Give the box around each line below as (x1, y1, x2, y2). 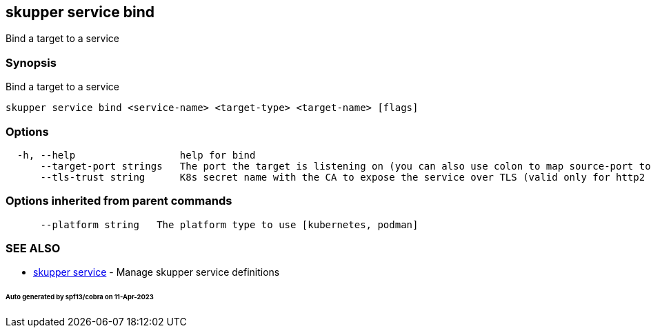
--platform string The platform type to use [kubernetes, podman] (40, 219, 419, 230)
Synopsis (6, 55, 57, 70)
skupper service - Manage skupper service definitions (33, 266, 280, 279)
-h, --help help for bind (17, 149, 256, 161)
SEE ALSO (6, 241, 61, 256)
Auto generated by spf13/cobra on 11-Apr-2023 (6, 293, 154, 301)
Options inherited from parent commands (6, 194, 232, 208)
